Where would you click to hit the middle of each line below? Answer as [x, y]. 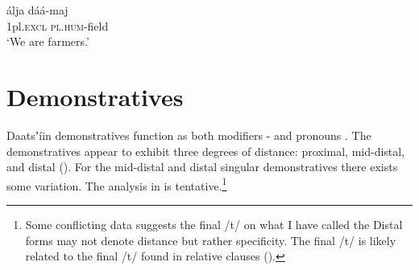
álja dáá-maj [37, 10]
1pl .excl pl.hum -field [58, 25]
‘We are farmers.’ [48, 41]
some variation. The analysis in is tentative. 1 [117, 184]
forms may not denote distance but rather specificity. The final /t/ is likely [211, 240]
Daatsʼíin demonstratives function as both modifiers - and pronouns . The [189, 135]
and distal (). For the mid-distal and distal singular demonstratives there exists [202, 167]
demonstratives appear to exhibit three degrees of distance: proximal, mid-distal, [206, 151]
